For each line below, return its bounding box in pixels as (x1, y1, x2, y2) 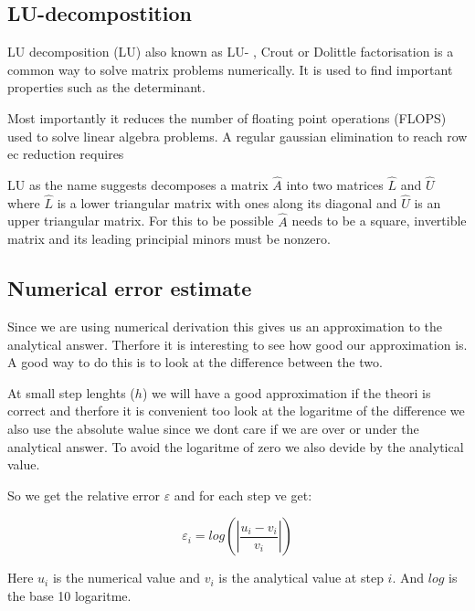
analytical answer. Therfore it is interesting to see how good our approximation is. (7, 334, 468, 353)
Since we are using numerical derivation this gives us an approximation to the (7, 317, 443, 335)
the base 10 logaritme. (7, 585, 132, 605)
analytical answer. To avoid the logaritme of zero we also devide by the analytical (7, 437, 464, 456)
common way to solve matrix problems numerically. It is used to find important (7, 59, 453, 79)
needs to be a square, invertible (291, 211, 467, 230)
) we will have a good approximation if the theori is (142, 383, 431, 402)
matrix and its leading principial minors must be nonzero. (7, 229, 331, 248)
